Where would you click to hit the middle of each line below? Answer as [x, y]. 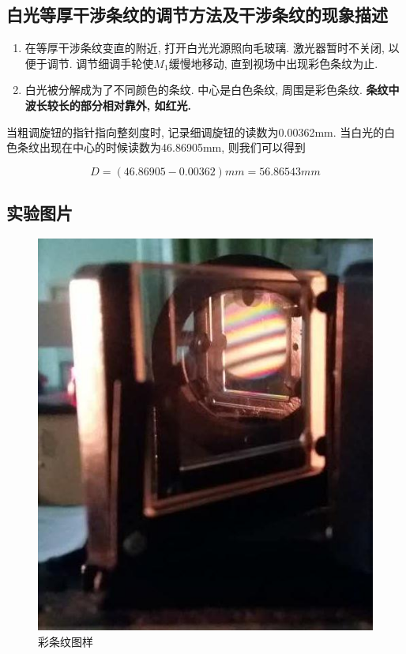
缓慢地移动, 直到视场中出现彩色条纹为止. [273, 63]
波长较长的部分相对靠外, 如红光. [108, 105]
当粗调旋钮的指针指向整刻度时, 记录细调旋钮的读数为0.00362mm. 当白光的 [195, 132]
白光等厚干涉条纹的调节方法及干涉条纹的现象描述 [197, 15]
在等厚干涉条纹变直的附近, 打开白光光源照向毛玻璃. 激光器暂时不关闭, [205, 48]
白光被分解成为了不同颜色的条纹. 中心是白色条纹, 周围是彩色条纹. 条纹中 [212, 90]
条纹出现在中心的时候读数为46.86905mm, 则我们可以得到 [161, 147]
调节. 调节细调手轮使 [100, 63]
